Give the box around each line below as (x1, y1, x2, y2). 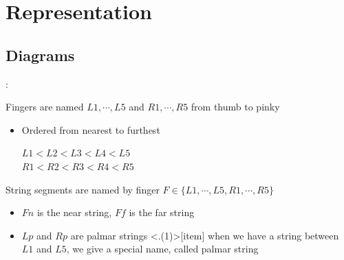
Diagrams (6, 44, 75, 65)
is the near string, (36, 205, 112, 220)
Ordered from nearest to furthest (21, 122, 160, 137)
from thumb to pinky (191, 99, 280, 114)
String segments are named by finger (6, 182, 160, 196)
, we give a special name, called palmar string (66, 241, 259, 256)
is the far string (129, 205, 195, 220)
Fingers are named (6, 99, 84, 114)
